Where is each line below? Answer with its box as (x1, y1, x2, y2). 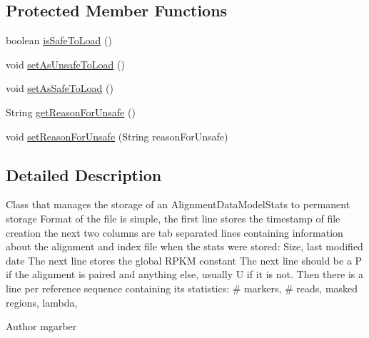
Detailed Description (6, 163, 162, 185)
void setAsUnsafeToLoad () (6, 56, 125, 71)
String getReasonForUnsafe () (6, 104, 136, 119)
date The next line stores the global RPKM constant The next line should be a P (6, 252, 363, 267)
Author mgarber (6, 319, 77, 334)
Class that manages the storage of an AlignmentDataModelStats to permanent (6, 197, 350, 212)
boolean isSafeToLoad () (6, 33, 112, 48)
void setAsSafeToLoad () (6, 81, 113, 96)
